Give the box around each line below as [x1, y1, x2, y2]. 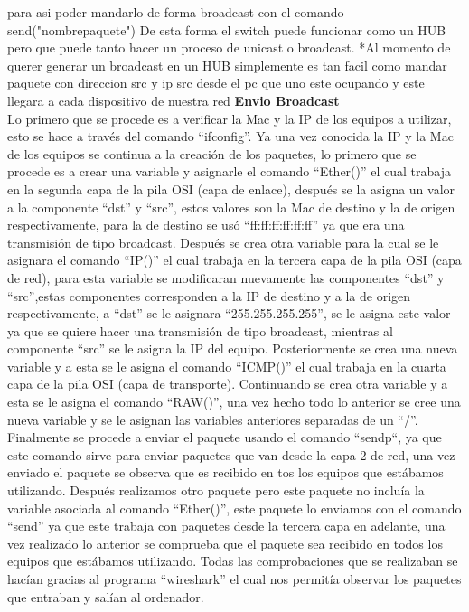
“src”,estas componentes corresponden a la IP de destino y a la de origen [7, 286, 411, 305]
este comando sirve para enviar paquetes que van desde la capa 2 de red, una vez [7, 445, 455, 464]
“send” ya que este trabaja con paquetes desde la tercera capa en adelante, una [7, 516, 446, 535]
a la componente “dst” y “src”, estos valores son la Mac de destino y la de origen [7, 197, 455, 216]
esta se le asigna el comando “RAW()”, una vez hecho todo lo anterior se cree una [7, 392, 461, 411]
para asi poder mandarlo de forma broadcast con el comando [7, 3, 344, 21]
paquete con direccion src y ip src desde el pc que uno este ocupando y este [7, 73, 425, 92]
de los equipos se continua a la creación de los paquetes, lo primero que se [7, 144, 417, 163]
